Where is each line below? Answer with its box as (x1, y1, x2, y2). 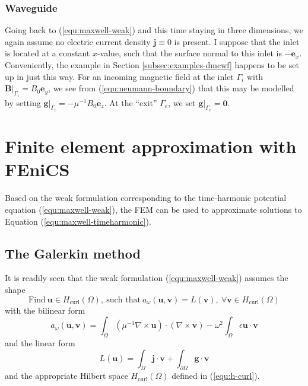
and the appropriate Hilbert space (5, 369, 128, 382)
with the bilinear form (5, 304, 85, 316)
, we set (168, 96, 196, 109)
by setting (5, 96, 41, 109)
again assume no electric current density (5, 35, 151, 47)
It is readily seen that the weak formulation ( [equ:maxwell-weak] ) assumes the (5, 272, 288, 284)
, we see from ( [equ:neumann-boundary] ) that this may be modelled (48, 82, 294, 94)
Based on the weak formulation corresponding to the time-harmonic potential (5, 192, 287, 204)
